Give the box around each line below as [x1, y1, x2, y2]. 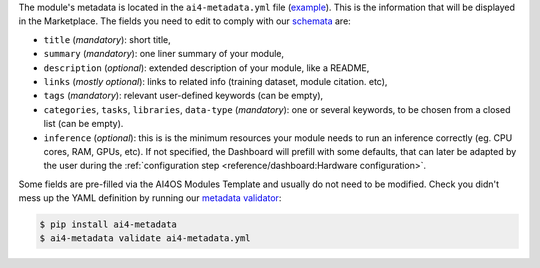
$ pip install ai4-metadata [39, 219, 177, 230]
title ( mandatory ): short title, [43, 33, 172, 45]
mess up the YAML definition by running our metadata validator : [18, 192, 282, 204]
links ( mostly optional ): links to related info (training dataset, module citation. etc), [43, 75, 388, 87]
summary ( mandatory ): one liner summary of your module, [43, 48, 285, 60]
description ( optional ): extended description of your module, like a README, [43, 61, 370, 74]
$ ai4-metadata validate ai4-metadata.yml [39, 233, 251, 244]
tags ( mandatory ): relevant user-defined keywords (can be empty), [43, 90, 324, 102]
